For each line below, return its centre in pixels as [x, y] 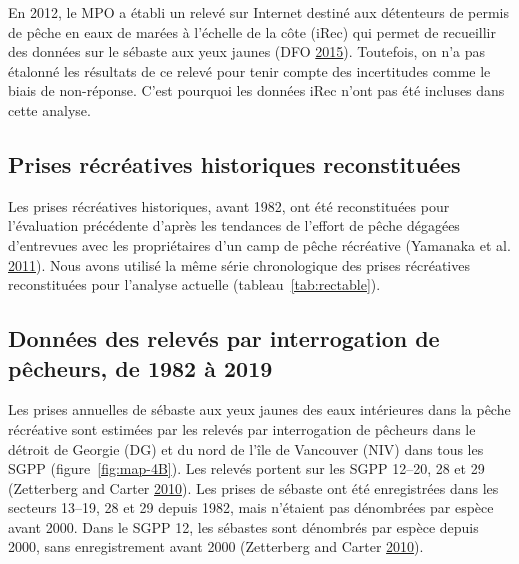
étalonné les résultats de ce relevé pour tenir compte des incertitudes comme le [249, 70]
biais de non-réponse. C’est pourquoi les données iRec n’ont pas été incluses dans [256, 90]
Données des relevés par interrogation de [224, 338]
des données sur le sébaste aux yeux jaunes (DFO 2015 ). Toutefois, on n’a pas [247, 51]
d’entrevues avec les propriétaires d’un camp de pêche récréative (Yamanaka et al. [259, 244]
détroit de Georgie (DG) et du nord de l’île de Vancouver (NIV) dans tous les [246, 448]
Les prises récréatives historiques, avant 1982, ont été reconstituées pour [229, 205]
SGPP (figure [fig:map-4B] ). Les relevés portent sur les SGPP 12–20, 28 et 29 [246, 468]
